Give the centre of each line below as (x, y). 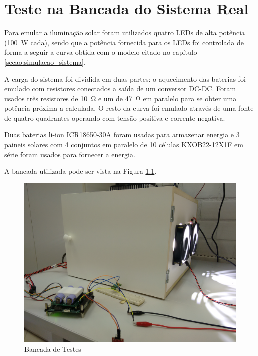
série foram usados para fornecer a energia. (70, 154)
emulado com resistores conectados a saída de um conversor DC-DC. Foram (120, 88)
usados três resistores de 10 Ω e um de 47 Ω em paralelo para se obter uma (120, 98)
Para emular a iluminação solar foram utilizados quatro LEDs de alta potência (125, 32)
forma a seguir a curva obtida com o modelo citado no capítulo (101, 52)
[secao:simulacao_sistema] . (45, 61)
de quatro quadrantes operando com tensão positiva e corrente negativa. (115, 117)
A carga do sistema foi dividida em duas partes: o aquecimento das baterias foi (125, 78)
